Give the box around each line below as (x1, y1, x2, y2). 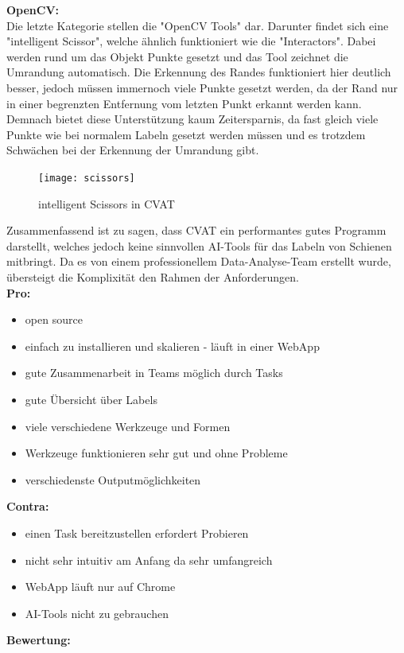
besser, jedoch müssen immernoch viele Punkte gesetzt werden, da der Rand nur (6, 79, 398, 95)
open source (25, 311, 83, 328)
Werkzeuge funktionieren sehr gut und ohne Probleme (25, 445, 288, 461)
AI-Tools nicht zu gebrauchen (25, 604, 169, 621)
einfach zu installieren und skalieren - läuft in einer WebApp (25, 337, 320, 354)
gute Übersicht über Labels (25, 391, 157, 407)
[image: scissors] (38, 172, 135, 184)
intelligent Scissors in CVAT (38, 195, 175, 212)
